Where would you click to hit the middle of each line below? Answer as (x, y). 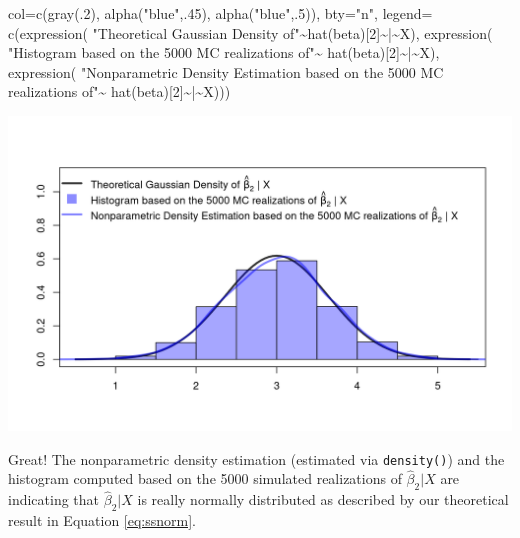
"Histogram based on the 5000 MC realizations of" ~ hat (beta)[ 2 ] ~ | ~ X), (224, 52)
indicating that (54, 499)
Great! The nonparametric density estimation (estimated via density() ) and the (256, 458)
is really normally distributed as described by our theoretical (323, 499)
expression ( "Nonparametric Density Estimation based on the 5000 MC (226, 71)
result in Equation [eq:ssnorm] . (102, 520)
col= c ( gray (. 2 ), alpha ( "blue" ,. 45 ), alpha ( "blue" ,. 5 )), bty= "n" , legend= (220, 13)
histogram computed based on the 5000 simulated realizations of (205, 478)
